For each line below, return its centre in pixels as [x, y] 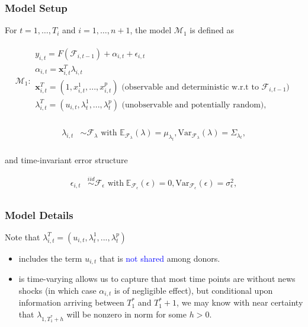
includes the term [50, 258]
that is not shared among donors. [160, 258]
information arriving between [71, 302]
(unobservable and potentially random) [193, 105]
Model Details [39, 215]
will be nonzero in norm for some [126, 314]
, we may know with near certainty [240, 302]
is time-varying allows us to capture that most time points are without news [157, 279]
